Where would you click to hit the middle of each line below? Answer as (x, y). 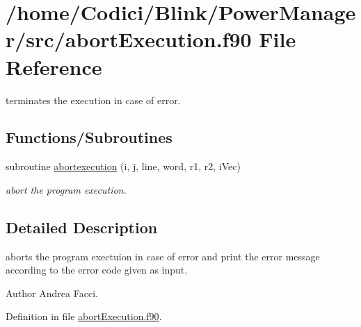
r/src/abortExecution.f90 (129, 39)
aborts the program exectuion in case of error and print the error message (163, 256)
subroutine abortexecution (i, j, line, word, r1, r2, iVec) (123, 166)
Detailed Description (82, 227)
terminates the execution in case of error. (93, 100)
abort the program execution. (66, 189)
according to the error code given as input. (97, 270)
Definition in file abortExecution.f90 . (84, 316)
